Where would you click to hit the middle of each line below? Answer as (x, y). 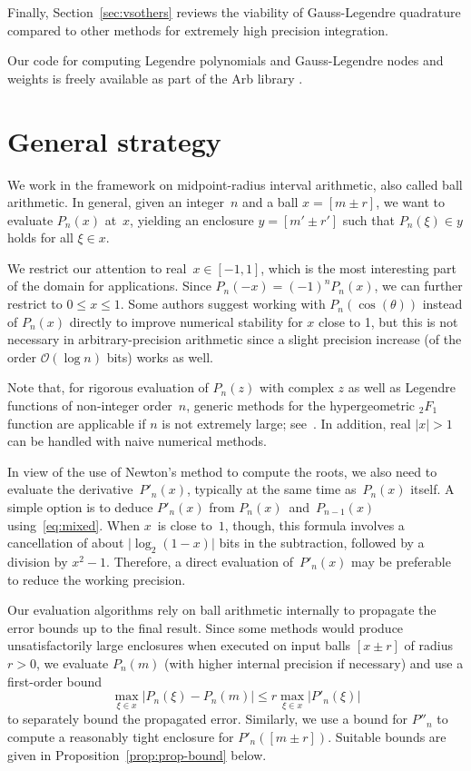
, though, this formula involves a (314, 524)
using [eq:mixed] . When (74, 524)
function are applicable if (77, 423)
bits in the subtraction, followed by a (322, 543)
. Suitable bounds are (387, 736)
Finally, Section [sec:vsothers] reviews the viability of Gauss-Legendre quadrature (234, 12)
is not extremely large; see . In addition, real (286, 423)
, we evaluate (72, 662)
